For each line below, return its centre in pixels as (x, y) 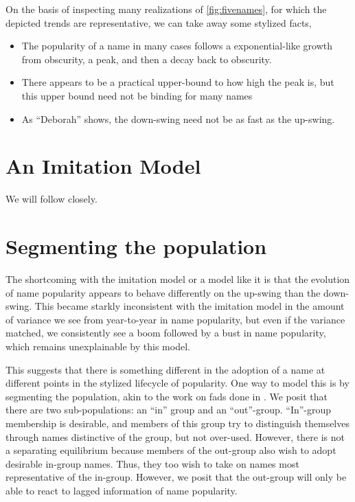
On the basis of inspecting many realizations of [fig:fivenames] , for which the (166, 9)
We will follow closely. (51, 199)
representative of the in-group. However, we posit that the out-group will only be (176, 477)
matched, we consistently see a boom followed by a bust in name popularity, (166, 333)
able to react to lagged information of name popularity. (122, 490)
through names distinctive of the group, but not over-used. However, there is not (175, 436)
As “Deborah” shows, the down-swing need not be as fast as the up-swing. (178, 118)
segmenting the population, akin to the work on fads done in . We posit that (167, 396)
